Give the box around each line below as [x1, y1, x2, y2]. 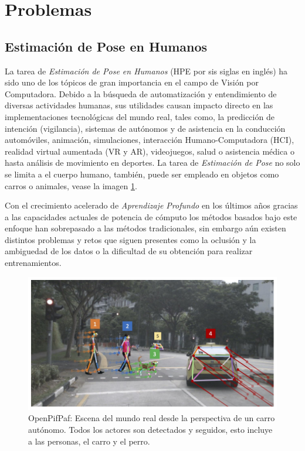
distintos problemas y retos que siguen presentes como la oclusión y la [5, 233, 256, 245]
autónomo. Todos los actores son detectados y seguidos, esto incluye [28, 423, 273, 435]
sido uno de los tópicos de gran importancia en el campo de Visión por [5, 76, 259, 88]
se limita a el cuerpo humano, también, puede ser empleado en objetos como [5, 168, 279, 180]
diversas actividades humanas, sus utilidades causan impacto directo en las [5, 99, 273, 111]
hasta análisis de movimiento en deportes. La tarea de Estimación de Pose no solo [5, 156, 300, 169]
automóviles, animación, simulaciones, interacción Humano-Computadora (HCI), [5, 134, 294, 146]
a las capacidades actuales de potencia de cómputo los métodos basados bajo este [5, 210, 297, 223]
